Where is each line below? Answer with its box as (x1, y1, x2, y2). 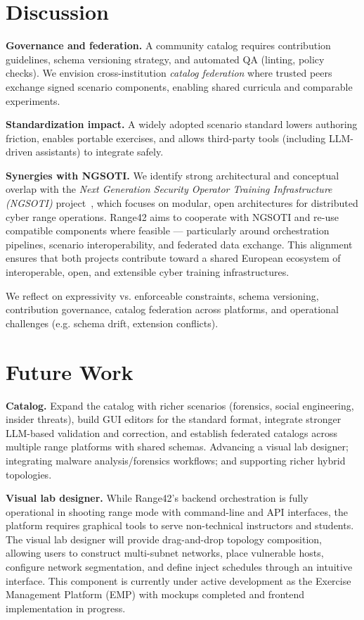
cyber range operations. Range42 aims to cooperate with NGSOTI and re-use (6, 209, 339, 224)
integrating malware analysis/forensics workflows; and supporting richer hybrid (6, 453, 346, 467)
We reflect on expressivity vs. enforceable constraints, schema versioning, (6, 288, 319, 303)
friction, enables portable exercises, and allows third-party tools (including (6, 130, 326, 145)
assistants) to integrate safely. (35, 144, 164, 159)
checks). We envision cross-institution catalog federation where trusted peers (6, 65, 332, 80)
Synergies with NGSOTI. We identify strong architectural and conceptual (6, 167, 339, 182)
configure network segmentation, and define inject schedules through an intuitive (6, 559, 353, 574)
